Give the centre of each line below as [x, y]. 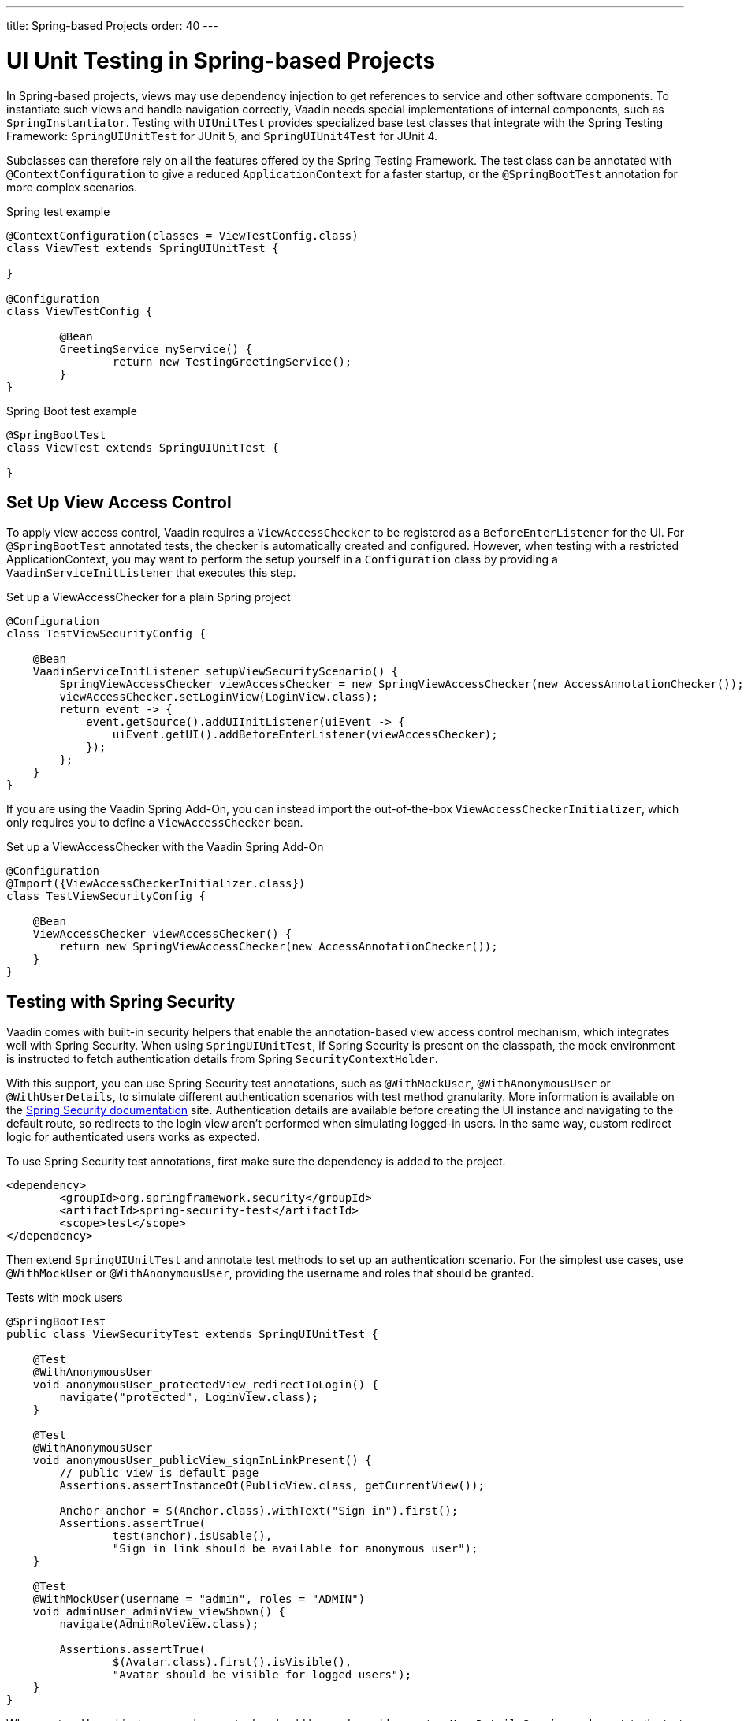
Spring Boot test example [72, 411]
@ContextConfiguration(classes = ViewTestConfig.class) [182, 235]
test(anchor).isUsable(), [192, 1536]
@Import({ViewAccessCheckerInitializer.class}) [156, 884]
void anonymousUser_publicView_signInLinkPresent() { [202, 1461]
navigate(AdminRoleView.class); [159, 1624]
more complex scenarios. [72, 187]
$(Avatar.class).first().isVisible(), [232, 1662]
